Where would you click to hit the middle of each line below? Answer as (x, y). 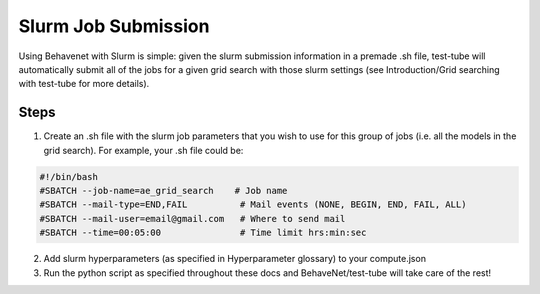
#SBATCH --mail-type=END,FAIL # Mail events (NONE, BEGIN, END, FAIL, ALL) (253, 204)
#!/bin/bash (69, 176)
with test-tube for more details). (84, 84)
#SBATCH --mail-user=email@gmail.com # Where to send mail (192, 218)
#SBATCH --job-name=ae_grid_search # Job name (163, 190)
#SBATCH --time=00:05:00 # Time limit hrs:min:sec (203, 233)
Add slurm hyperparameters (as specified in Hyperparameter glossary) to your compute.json (235, 259)
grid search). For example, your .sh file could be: (143, 150)
